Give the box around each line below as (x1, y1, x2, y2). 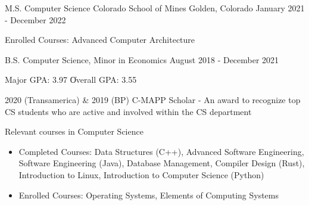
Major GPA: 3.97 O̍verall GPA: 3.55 (5, 73, 137, 86)
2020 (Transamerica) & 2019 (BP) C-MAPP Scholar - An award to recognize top (5, 93, 301, 105)
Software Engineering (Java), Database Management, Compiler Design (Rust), (18, 157, 305, 169)
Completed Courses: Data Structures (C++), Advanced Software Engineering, (18, 145, 304, 157)
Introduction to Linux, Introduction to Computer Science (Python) (18, 168, 264, 181)
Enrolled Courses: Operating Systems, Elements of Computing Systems (18, 188, 279, 201)
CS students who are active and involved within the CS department (5, 105, 252, 117)
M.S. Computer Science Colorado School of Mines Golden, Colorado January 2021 (5, 2, 305, 14)
